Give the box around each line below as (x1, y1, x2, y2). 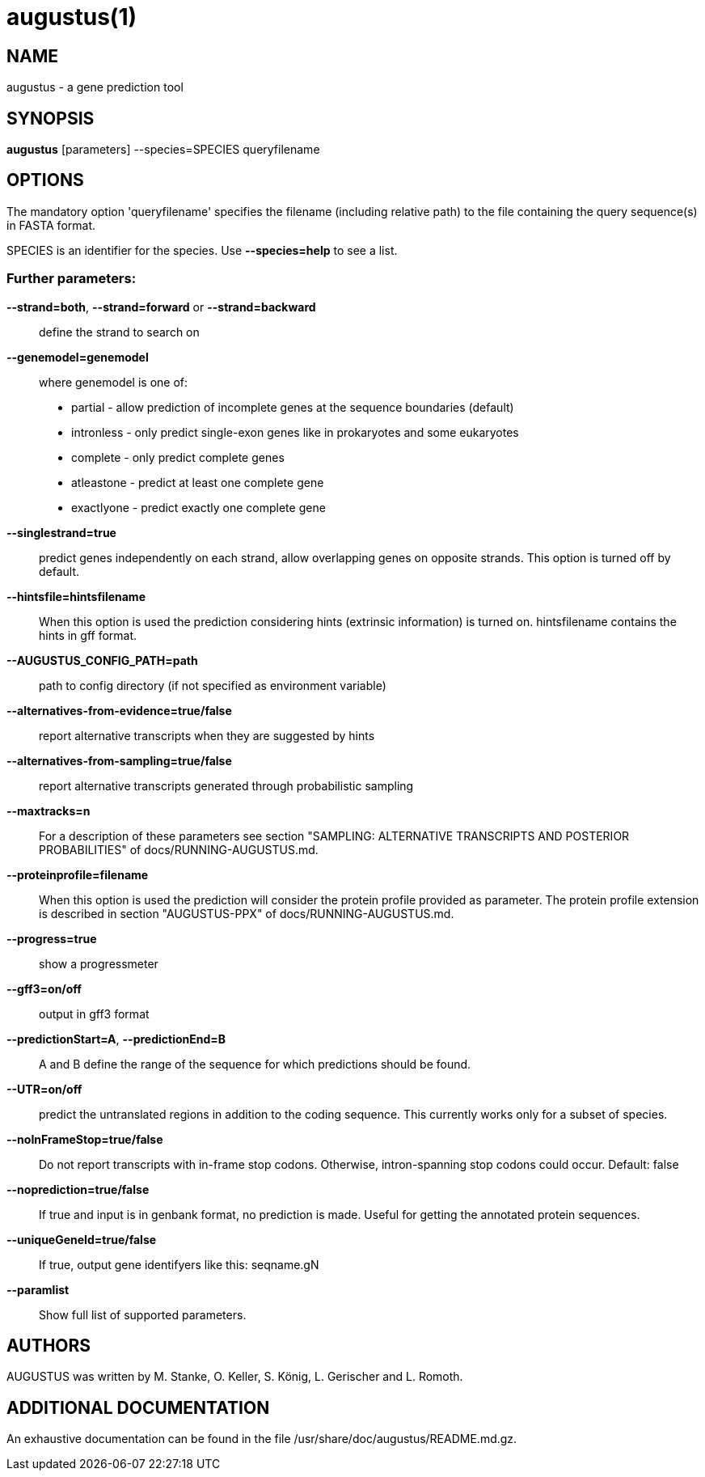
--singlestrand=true (6, 525, 116, 540)
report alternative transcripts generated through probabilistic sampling (39, 778, 414, 793)
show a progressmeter (39, 956, 158, 971)
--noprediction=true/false (6, 1182, 150, 1196)
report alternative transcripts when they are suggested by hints (39, 728, 375, 743)
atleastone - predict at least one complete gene (71, 475, 324, 489)
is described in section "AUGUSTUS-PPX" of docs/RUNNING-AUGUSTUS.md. (39, 906, 454, 920)
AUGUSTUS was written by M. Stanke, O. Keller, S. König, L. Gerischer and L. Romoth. (6, 1369, 463, 1384)
